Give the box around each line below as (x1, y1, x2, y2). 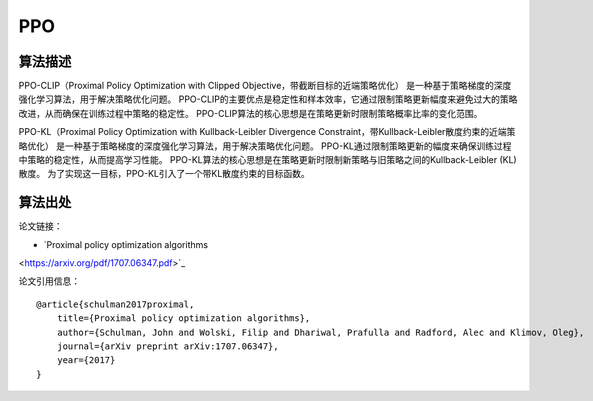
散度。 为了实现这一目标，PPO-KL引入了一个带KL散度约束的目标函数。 (18, 168, 310, 180)
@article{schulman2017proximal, (36, 298, 195, 310)
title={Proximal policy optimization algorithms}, (56, 313, 311, 324)
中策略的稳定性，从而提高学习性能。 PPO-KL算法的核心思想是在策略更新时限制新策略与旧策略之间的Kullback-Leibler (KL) (18, 154, 517, 166)
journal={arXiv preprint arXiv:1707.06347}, (56, 341, 279, 352)
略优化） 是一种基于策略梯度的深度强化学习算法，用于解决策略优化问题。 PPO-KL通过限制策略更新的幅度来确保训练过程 (18, 140, 512, 152)
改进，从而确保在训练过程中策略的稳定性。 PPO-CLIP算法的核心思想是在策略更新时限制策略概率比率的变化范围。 (18, 107, 483, 119)
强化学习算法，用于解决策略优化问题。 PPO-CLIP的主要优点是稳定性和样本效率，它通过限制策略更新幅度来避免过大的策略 (18, 93, 518, 105)
